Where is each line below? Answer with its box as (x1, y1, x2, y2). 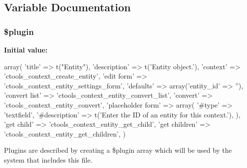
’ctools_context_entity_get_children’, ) (4, 128, 126, 139)
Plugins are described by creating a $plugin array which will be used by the (4, 145, 232, 155)
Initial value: (4, 45, 48, 55)
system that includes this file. (4, 154, 93, 165)
